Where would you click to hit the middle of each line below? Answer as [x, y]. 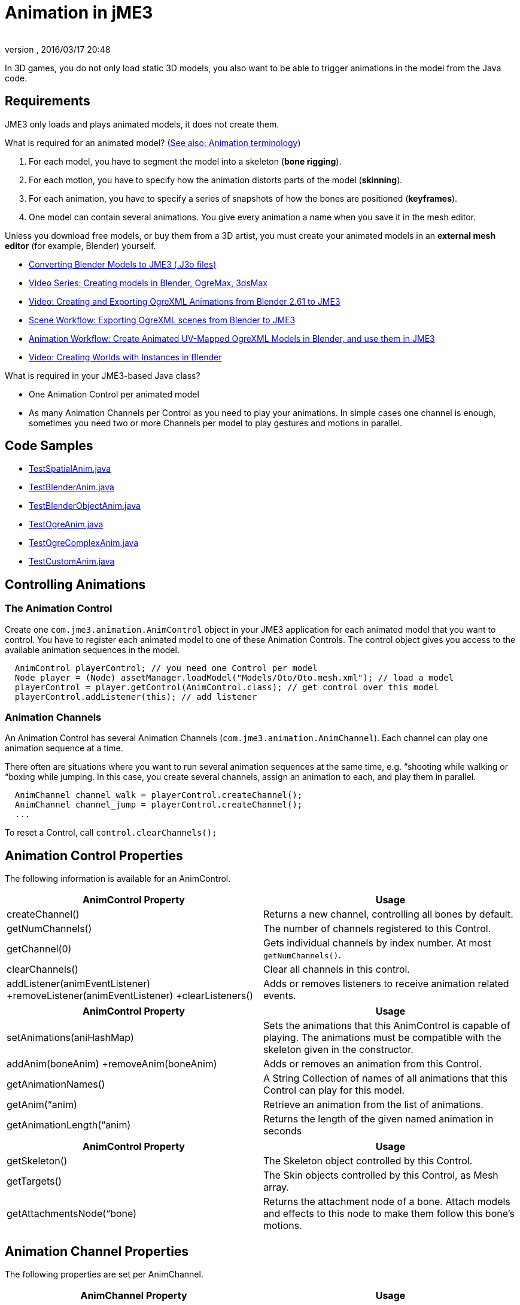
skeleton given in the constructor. [338, 1050]
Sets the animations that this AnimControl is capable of [387, 1026]
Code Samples [49, 446]
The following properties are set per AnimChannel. [104, 1274]
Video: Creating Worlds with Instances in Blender [125, 357]
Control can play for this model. [334, 1090]
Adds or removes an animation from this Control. [373, 1064]
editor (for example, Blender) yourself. [80, 245]
